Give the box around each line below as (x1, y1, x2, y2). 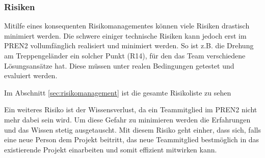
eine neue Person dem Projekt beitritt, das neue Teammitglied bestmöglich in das (4, 134, 259, 145)
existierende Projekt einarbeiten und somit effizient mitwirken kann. (4, 144, 217, 154)
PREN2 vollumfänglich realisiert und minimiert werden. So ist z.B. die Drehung (4, 40, 254, 51)
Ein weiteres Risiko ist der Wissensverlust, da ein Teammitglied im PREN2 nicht (4, 104, 257, 115)
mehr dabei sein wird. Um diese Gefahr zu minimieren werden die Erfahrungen (4, 114, 251, 124)
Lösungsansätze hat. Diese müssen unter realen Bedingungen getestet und (4, 60, 234, 71)
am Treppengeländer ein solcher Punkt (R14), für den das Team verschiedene (4, 50, 246, 60)
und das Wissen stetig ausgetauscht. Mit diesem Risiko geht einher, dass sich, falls (4, 124, 261, 135)
